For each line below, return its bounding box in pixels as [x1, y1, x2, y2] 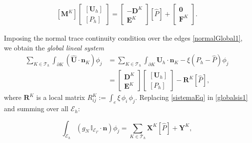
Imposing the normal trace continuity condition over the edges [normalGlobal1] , [4, 33, 243, 43]
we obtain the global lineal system [4, 42, 104, 52]
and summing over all [4, 103, 68, 114]
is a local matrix [36, 92, 85, 102]
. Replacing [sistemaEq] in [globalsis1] [135, 92, 248, 102]
